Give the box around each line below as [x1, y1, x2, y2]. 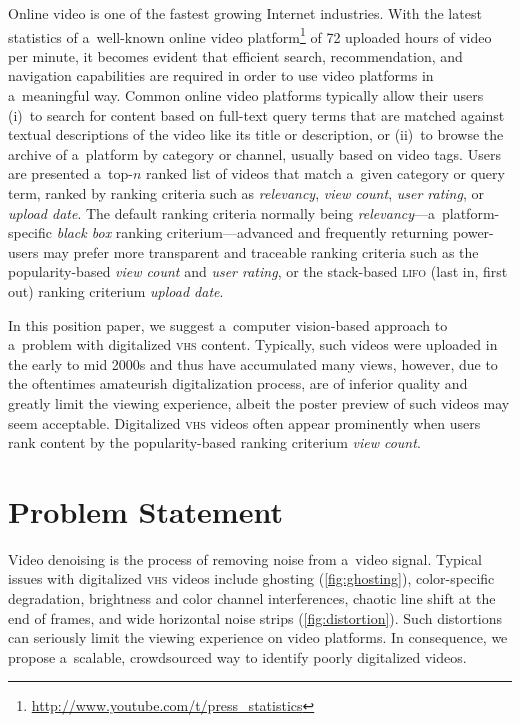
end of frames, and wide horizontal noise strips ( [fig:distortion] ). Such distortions [8, 607, 502, 628]
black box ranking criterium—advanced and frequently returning [56, 222, 449, 243]
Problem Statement [8, 490, 283, 531]
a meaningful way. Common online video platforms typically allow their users [8, 85, 484, 106]
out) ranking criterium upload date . [8, 280, 224, 301]
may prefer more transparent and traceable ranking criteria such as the [43, 241, 479, 262]
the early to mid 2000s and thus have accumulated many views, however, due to [8, 353, 498, 374]
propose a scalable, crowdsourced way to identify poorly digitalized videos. [8, 646, 467, 667]
